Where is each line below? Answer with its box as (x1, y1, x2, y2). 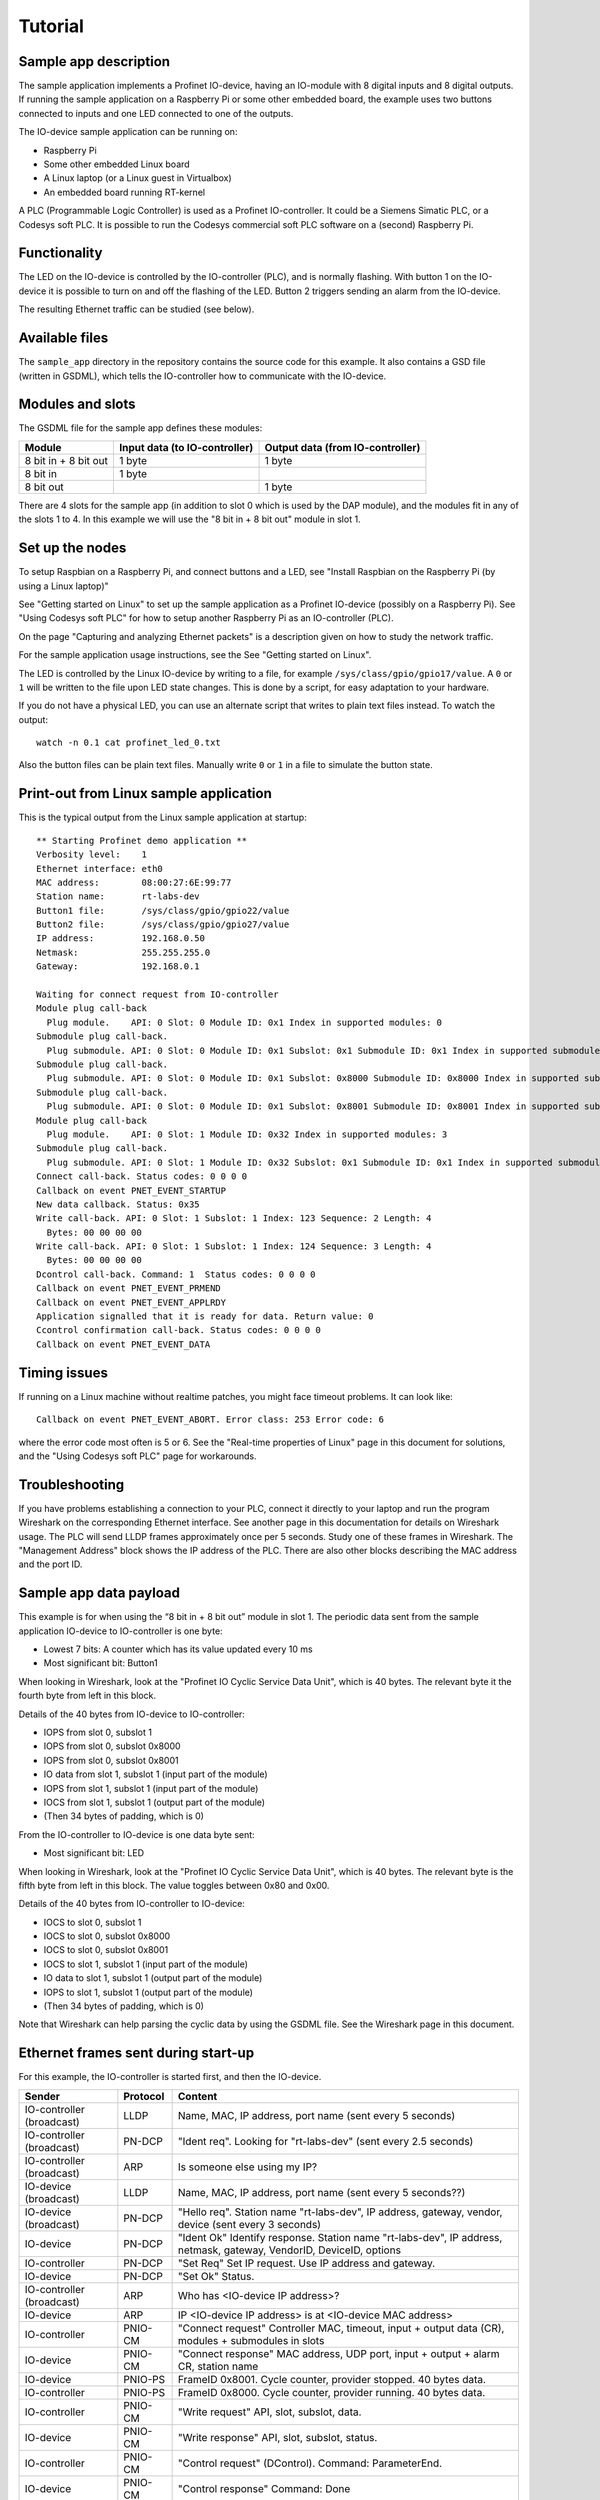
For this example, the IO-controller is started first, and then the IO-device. (18, 2071, 322, 2083)
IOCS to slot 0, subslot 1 (43, 1916, 142, 1928)
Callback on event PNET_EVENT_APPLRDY (36, 1296, 227, 1308)
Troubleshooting (18, 1476, 125, 1493)
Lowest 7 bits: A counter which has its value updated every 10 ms (43, 1643, 314, 1655)
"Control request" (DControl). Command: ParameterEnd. (177, 2456, 443, 2470)
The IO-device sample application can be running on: (18, 126, 238, 138)
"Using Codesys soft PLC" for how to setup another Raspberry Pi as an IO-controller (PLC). (18, 612, 394, 624)
